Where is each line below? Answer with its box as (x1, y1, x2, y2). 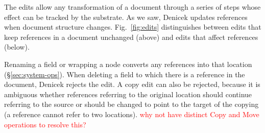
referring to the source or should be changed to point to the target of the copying (4, 99, 259, 109)
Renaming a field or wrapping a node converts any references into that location (4, 58, 252, 69)
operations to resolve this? (4, 119, 86, 129)
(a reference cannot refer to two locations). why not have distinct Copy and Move (4, 108, 259, 119)
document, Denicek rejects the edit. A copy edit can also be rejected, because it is (4, 79, 260, 90)
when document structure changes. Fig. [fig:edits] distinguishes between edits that (4, 21, 261, 32)
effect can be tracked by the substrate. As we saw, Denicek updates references (4, 11, 248, 22)
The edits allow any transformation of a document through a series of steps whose (4, 2, 261, 12)
